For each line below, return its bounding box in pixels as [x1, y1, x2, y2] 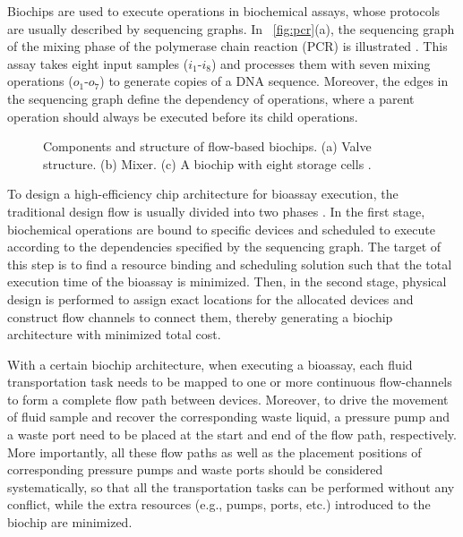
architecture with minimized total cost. [7, 325, 221, 344]
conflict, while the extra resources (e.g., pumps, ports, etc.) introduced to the [7, 495, 431, 514]
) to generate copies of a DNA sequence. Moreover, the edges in [99, 72, 449, 90]
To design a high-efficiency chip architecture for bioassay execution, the [7, 184, 399, 203]
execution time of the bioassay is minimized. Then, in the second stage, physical [7, 272, 447, 291]
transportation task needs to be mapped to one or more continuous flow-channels [7, 372, 452, 391]
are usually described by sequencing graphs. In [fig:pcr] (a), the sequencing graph [7, 19, 455, 38]
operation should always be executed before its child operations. [7, 107, 358, 125]
